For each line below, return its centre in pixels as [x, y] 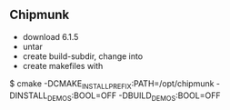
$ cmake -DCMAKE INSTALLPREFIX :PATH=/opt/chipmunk [112, 84]
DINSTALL [29, 95]
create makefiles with [63, 65]
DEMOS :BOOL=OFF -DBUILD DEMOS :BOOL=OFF [134, 96]
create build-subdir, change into [83, 56]
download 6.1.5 [50, 36]
